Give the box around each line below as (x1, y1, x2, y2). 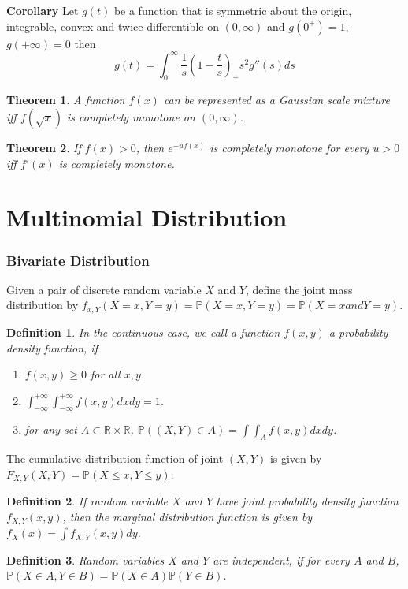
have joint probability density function (216, 493, 399, 509)
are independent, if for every (213, 551, 350, 568)
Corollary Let (6, 2, 79, 18)
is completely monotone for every (210, 140, 369, 156)
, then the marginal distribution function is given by (62, 508, 313, 524)
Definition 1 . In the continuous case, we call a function (6, 323, 280, 340)
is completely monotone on (67, 109, 195, 125)
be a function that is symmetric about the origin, (113, 2, 352, 18)
